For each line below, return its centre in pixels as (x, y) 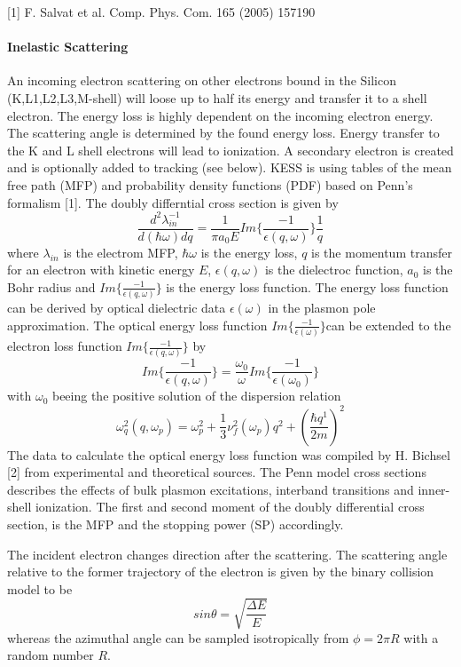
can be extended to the (388, 325)
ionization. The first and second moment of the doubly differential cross (230, 507)
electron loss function (65, 346)
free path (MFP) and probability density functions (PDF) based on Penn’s (210, 184)
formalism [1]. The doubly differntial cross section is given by (173, 202)
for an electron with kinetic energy (101, 270)
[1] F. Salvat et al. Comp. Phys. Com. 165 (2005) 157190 (161, 12)
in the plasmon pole (322, 308)
